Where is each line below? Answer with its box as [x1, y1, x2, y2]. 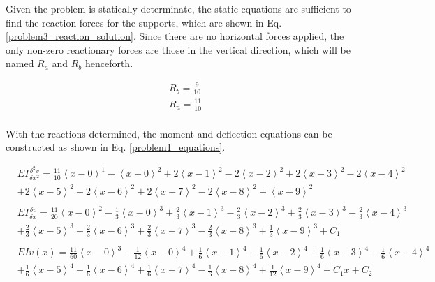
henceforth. [84, 56, 133, 70]
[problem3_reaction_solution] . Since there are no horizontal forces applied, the [6, 29, 344, 43]
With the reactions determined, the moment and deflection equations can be [6, 126, 332, 140]
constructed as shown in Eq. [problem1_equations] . [6, 140, 226, 154]
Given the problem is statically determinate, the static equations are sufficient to [6, 1, 351, 15]
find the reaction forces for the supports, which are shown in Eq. [6, 15, 282, 29]
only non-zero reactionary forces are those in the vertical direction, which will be [6, 42, 351, 57]
